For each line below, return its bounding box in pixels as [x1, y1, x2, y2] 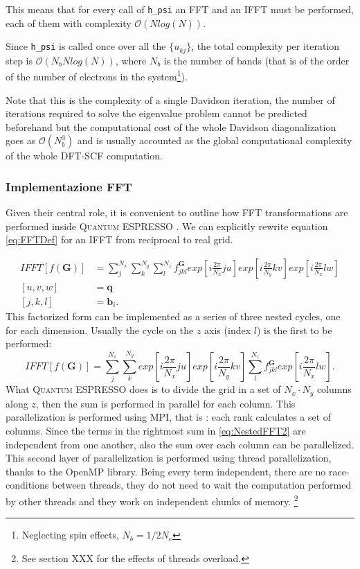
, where [115, 53, 147, 67]
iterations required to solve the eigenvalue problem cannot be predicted [6, 106, 307, 121]
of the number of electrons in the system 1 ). [6, 67, 188, 83]
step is [6, 53, 33, 67]
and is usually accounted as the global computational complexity [77, 133, 352, 148]
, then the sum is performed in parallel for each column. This [35, 396, 296, 410]
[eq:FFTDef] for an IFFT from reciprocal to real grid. [6, 232, 233, 247]
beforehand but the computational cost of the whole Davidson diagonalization [6, 119, 336, 134]
